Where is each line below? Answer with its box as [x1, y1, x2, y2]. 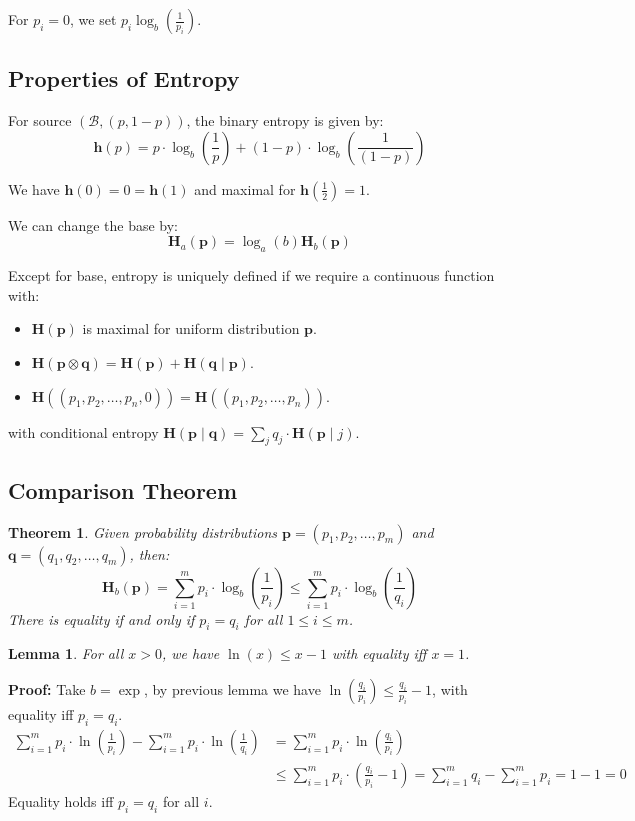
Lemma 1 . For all [8, 643, 124, 664]
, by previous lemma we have [143, 678, 321, 699]
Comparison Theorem [8, 474, 238, 505]
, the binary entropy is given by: [186, 110, 384, 131]
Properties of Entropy [8, 63, 240, 94]
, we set [70, 9, 117, 29]
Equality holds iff [8, 790, 114, 811]
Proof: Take [8, 678, 86, 699]
